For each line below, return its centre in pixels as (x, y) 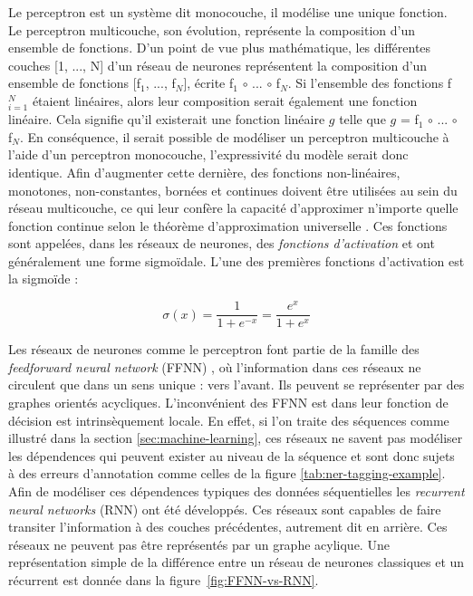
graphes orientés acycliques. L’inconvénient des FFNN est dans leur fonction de (228, 402)
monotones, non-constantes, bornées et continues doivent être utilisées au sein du (233, 190)
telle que (362, 119)
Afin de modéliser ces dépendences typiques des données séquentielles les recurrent (236, 490)
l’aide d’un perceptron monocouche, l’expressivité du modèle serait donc (208, 154)
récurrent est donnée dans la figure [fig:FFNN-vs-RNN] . (164, 579)
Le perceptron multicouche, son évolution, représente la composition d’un (212, 29)
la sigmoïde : (43, 279)
